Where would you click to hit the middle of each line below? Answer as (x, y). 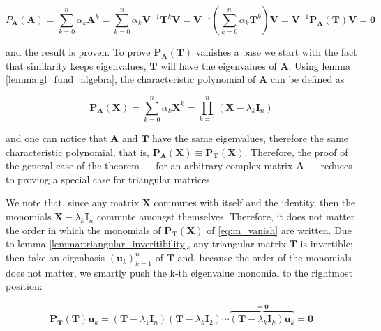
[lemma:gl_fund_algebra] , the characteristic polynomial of (131, 79)
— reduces (330, 165)
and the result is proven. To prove (78, 52)
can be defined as (307, 79)
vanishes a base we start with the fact (276, 52)
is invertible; (327, 244)
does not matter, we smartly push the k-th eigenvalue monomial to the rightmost (179, 272)
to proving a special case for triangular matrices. (109, 179)
